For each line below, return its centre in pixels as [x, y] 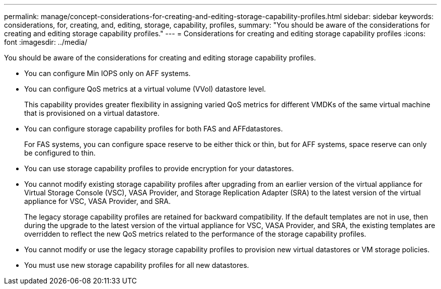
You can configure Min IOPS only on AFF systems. [107, 73]
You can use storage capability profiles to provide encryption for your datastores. [159, 168]
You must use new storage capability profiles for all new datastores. [137, 265]
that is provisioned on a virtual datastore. [92, 113]
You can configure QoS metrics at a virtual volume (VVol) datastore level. [145, 89]
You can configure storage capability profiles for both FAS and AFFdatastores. [154, 129]
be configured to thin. [60, 153]
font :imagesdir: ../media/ [46, 42]
